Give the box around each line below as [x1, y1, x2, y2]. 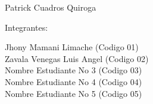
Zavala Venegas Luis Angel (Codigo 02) [5, 52, 149, 64]
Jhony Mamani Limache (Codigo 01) [5, 41, 139, 53]
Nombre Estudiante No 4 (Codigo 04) [5, 75, 142, 87]
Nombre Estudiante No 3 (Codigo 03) [5, 64, 142, 76]
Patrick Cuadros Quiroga [5, 1, 96, 13]
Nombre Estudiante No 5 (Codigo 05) [5, 87, 142, 99]
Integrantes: [5, 21, 48, 33]
